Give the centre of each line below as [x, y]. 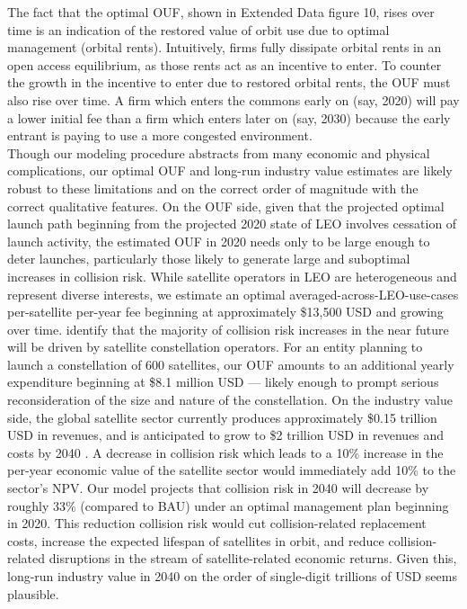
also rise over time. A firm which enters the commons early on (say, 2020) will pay [233, 99]
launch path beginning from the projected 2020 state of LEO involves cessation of [232, 224]
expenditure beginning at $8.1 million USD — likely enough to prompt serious [223, 382]
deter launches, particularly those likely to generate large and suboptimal [209, 259]
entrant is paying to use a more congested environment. [160, 135]
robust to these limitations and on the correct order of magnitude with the [213, 188]
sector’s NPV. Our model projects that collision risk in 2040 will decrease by [218, 488]
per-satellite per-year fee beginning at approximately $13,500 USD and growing [225, 312]
